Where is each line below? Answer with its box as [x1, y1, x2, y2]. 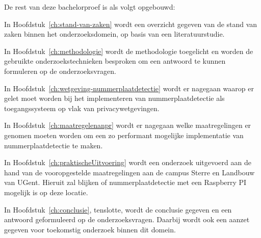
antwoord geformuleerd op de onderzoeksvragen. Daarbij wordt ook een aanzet [4, 214, 250, 225]
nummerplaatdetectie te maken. [4, 140, 103, 150]
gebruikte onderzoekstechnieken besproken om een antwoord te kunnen [4, 56, 226, 66]
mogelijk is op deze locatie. [4, 187, 88, 197]
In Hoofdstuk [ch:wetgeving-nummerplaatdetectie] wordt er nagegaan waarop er [4, 83, 254, 93]
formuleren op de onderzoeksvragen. [4, 65, 116, 76]
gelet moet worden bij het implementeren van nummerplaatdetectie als [4, 93, 225, 103]
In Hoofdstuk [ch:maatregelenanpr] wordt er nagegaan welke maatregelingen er [4, 120, 251, 130]
